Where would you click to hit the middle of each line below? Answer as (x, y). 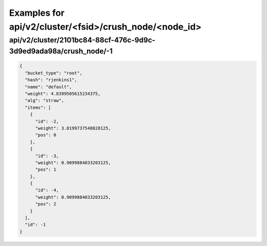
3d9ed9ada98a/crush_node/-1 (61, 51)
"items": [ (38, 107)
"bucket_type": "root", (54, 73)
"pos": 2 (46, 204)
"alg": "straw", (44, 101)
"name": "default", (48, 87)
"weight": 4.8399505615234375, (63, 94)
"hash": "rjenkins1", (51, 80)
